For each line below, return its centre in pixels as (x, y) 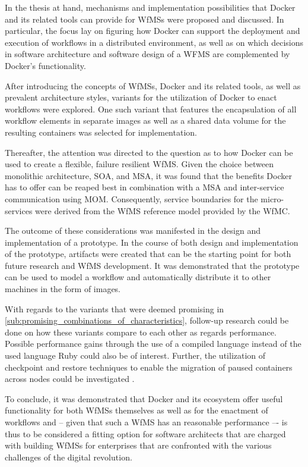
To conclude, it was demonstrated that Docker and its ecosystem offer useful (144, 398)
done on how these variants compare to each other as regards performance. (141, 332)
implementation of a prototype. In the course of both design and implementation (152, 242)
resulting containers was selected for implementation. (101, 132)
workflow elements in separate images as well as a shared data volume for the (145, 120)
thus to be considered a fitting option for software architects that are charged (145, 433)
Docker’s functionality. (45, 65)
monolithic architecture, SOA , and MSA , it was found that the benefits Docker (148, 175)
